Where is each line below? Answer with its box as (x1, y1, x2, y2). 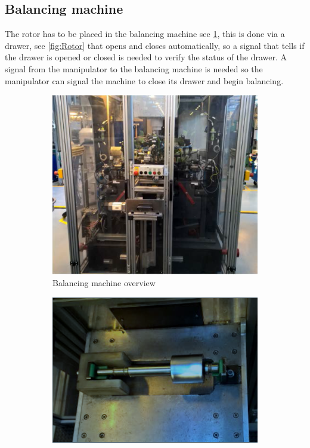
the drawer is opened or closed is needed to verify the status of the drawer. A (5, 51, 287, 63)
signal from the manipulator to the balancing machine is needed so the (5, 62, 263, 75)
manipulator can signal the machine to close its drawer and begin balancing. (5, 74, 284, 87)
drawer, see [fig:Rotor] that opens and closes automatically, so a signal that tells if (5, 39, 305, 51)
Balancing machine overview (52, 277, 156, 289)
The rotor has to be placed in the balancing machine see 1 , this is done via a (5, 27, 285, 40)
